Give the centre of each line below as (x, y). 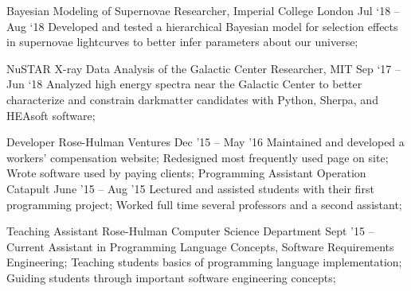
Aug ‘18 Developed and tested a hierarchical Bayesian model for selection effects (202, 26)
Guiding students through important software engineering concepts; (171, 277)
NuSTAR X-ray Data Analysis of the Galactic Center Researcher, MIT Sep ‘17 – (204, 68)
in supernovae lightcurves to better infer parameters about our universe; (182, 42)
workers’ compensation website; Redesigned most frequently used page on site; (198, 157)
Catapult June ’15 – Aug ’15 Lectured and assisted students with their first (190, 188)
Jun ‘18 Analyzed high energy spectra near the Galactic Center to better (184, 84)
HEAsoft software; (51, 115)
